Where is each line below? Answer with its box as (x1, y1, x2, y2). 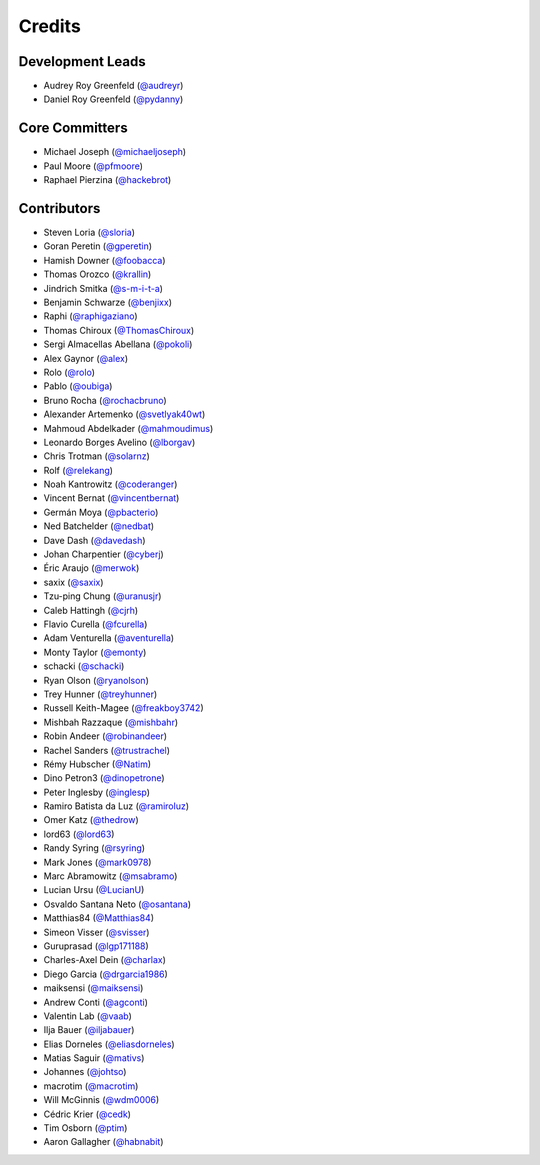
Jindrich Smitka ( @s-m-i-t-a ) (43, 282, 164, 294)
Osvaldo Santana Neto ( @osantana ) (43, 898, 192, 910)
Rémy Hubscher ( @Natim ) (43, 758, 152, 770)
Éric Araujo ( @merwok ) (43, 562, 140, 574)
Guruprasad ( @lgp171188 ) (43, 940, 149, 952)
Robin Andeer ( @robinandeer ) (43, 730, 168, 742)
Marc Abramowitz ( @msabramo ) (43, 870, 178, 882)
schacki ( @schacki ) (43, 660, 125, 672)
